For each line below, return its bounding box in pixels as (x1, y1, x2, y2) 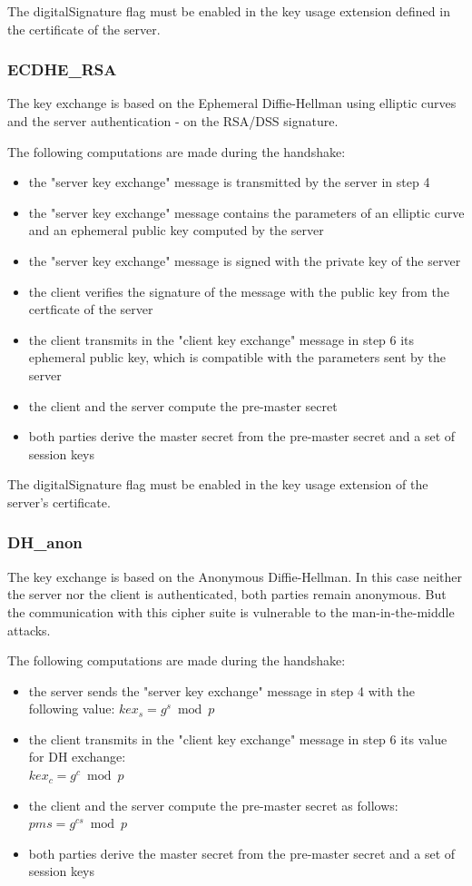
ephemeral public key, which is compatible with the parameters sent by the (28, 348, 447, 367)
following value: (28, 699, 115, 718)
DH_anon (7, 531, 83, 554)
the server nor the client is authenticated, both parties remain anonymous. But (7, 585, 447, 604)
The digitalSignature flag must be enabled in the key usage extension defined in (7, 2, 450, 20)
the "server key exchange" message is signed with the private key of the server (28, 251, 461, 270)
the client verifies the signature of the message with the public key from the (28, 281, 449, 300)
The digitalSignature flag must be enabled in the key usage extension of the (7, 475, 428, 494)
